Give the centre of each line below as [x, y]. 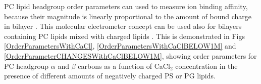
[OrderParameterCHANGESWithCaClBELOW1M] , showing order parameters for [130, 55]
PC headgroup [27, 66]
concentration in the [206, 66]
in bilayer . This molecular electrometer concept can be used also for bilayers [123, 26]
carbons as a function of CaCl [124, 66]
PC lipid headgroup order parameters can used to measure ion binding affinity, [126, 6]
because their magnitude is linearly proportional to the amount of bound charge [128, 16]
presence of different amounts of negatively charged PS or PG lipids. [110, 76]
